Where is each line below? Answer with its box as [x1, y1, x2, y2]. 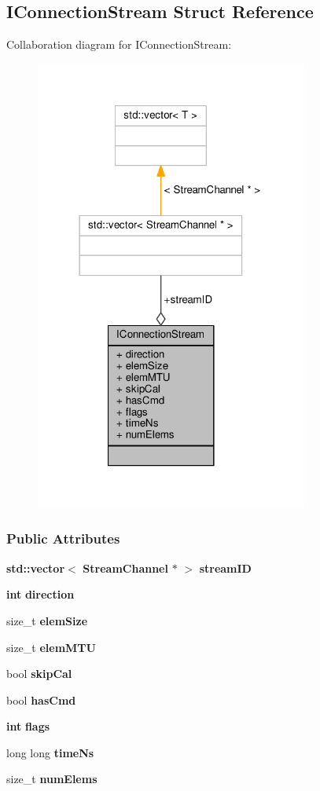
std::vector [6, 559, 65, 576]
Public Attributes [6, 529, 120, 548]
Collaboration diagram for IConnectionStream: [6, 36, 232, 53]
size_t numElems [6, 771, 97, 787]
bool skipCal [6, 665, 72, 682]
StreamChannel [83, 559, 168, 576]
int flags [6, 718, 50, 734]
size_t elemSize [6, 612, 88, 628]
